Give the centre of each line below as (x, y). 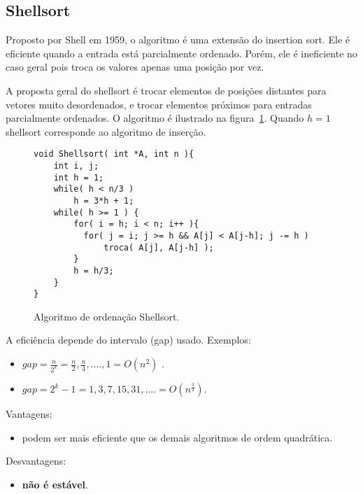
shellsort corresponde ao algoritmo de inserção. (106, 131)
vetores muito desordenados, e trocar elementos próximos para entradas (159, 104)
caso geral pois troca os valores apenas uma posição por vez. (135, 67)
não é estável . (55, 484)
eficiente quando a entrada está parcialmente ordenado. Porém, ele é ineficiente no (181, 53)
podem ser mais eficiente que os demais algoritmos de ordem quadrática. (177, 437)
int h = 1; (79, 177)
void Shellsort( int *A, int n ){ (114, 154)
